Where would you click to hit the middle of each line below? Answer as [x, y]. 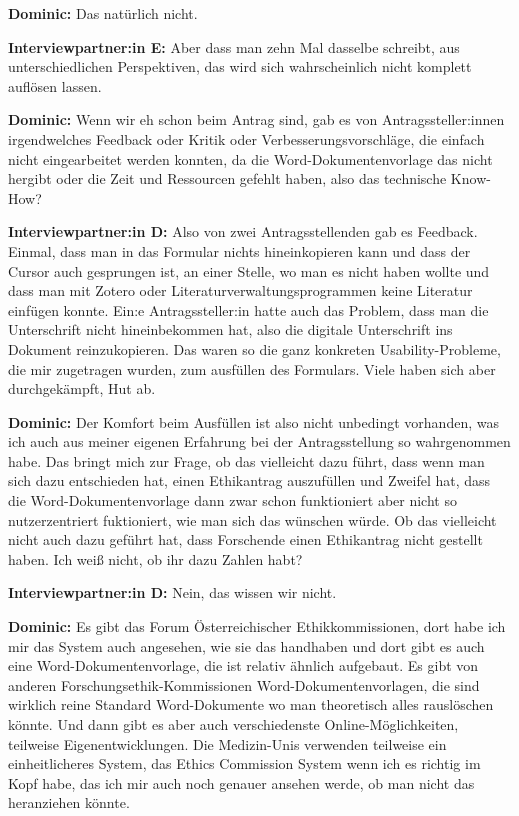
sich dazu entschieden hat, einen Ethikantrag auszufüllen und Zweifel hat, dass [249, 480]
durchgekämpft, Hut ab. [82, 388]
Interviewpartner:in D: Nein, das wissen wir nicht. [172, 592]
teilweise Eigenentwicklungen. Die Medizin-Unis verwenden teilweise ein [227, 743]
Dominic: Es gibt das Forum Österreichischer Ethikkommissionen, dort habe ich [257, 626]
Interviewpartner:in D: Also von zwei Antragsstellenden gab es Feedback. [243, 231]
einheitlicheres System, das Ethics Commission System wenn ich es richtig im [244, 763]
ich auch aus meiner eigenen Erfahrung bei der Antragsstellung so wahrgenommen [259, 441]
